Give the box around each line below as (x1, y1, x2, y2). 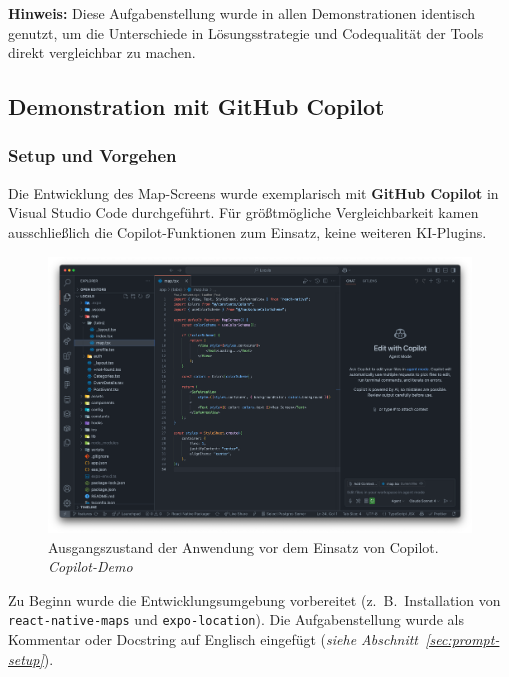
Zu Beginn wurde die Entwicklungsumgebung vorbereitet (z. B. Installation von (8, 589, 501, 610)
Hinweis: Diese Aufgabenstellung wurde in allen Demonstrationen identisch (8, 3, 475, 23)
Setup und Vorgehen (8, 143, 177, 168)
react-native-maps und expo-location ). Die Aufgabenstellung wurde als (8, 609, 464, 630)
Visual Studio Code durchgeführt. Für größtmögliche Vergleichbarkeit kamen (8, 202, 479, 223)
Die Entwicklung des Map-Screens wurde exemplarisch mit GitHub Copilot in (8, 182, 499, 203)
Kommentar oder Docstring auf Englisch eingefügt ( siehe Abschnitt (8, 629, 418, 650)
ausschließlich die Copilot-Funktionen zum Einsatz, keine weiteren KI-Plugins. (8, 221, 487, 242)
